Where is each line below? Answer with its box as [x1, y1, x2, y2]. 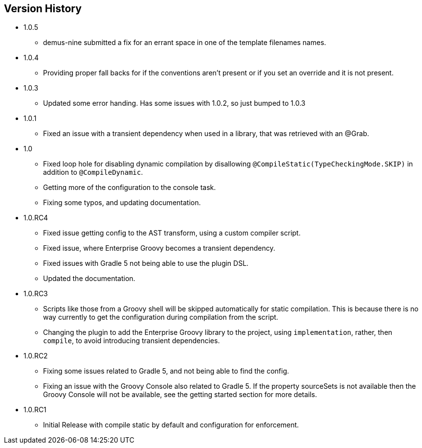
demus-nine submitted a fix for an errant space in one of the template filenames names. [43, 38, 326, 47]
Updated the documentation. [43, 274, 135, 283]
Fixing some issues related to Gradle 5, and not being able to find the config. [43, 367, 289, 376]
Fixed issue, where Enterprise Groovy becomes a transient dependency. [43, 244, 275, 253]
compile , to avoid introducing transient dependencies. [43, 336, 220, 345]
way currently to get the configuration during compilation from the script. [43, 313, 278, 322]
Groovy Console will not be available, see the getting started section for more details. [43, 390, 317, 399]
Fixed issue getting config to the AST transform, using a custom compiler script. [43, 229, 301, 237]
